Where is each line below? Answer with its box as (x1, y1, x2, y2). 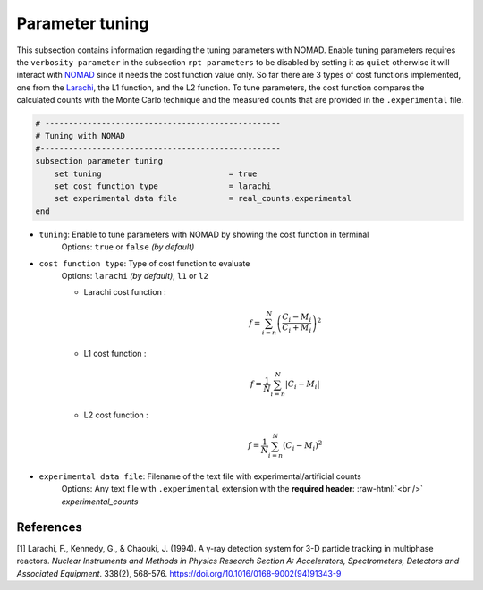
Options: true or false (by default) (61, 241, 195, 252)
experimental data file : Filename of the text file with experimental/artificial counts (38, 471, 361, 482)
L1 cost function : (83, 349, 147, 359)
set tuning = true (54, 168, 258, 179)
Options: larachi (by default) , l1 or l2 (61, 270, 209, 281)
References (16, 519, 82, 535)
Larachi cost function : (83, 287, 167, 298)
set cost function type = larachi (54, 181, 272, 191)
